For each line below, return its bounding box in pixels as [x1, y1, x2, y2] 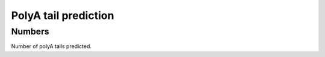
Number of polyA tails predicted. [11, 43, 92, 50]
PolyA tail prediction [11, 9, 114, 22]
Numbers [11, 26, 49, 37]
